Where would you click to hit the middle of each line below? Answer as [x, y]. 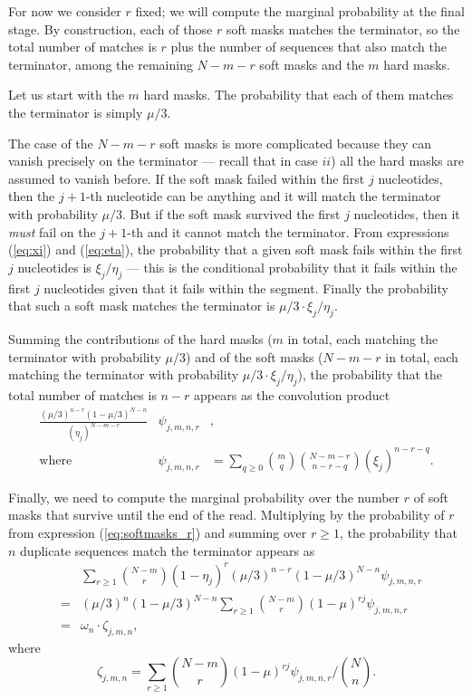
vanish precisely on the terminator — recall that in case [163, 161]
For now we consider [65, 11]
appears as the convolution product [292, 394]
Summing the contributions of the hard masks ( [140, 338]
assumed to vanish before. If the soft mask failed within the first [187, 178]
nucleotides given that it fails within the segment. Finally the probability [246, 287]
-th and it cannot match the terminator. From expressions [288, 231]
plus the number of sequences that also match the [308, 47]
